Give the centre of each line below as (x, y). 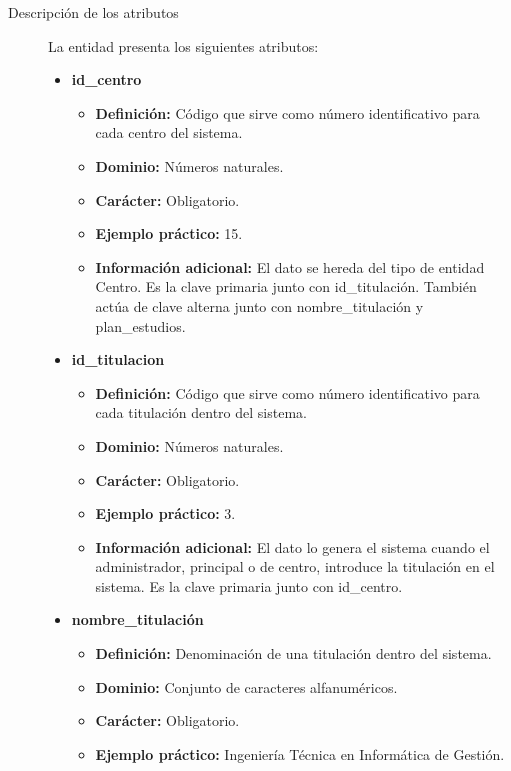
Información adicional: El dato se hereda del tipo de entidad (290, 266)
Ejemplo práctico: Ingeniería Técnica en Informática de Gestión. (300, 753)
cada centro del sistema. (169, 132)
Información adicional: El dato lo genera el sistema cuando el (292, 546)
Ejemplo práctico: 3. (165, 513)
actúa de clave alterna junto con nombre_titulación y (259, 305)
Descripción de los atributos (93, 12)
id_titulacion (118, 359)
